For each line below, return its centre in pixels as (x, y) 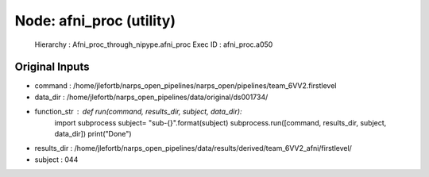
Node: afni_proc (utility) (95, 21)
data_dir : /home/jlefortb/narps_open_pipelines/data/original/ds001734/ (151, 97)
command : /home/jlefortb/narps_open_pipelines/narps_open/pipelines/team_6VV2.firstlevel (186, 86)
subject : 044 (56, 160)
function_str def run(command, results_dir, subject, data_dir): (138, 112)
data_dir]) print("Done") (93, 134)
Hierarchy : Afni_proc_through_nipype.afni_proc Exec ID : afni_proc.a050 (154, 44)
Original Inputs (52, 67)
